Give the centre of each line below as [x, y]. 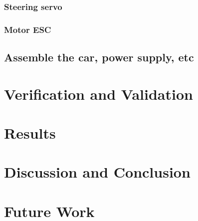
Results [30, 133]
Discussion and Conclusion [97, 172]
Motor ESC [28, 29]
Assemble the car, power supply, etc [99, 57]
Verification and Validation [99, 94]
